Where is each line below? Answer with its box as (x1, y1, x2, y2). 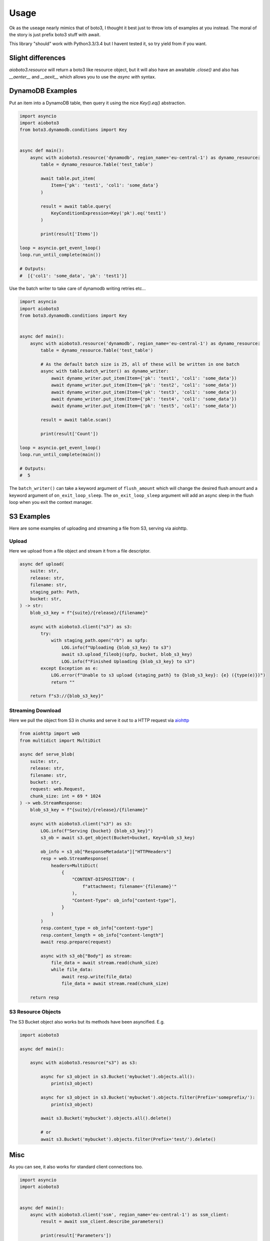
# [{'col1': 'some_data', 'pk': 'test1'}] (19, 273, 128, 278)
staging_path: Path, (30, 589, 80, 595)
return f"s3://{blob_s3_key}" (30, 693, 104, 699)
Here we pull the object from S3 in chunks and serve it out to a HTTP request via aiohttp (9, 717, 190, 723)
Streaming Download (9, 707, 62, 714)
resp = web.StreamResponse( (40, 856, 109, 861)
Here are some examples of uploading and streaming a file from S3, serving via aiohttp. (9, 525, 188, 531)
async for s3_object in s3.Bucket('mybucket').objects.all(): (40, 1074, 196, 1080)
